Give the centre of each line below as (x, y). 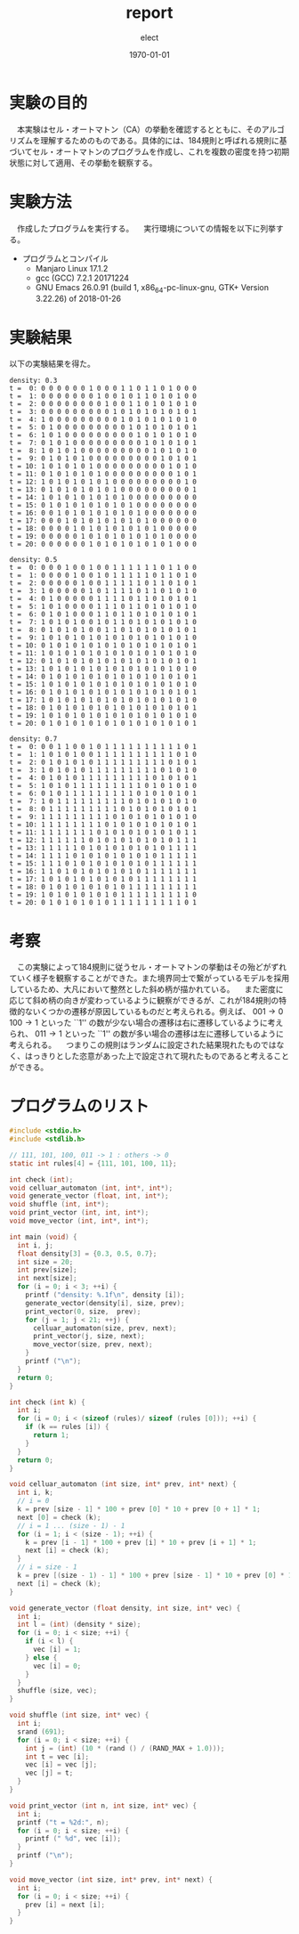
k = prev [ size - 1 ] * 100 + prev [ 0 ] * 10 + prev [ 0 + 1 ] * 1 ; (139, 1509)
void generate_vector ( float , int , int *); (89, 1196)
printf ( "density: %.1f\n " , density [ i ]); (105, 1295)
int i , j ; (35, 1245)
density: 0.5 (33, 560)
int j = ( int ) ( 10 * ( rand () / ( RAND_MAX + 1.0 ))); (125, 1748)
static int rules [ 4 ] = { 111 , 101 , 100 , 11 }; (93, 1163)
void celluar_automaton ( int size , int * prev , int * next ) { (123, 1484)
